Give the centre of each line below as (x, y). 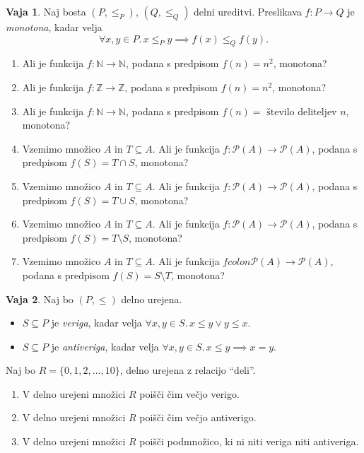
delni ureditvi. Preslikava (248, 11)
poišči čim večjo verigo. (189, 393)
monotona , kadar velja (54, 27)
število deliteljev (302, 112)
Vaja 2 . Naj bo (40, 299)
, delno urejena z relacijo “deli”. (188, 370)
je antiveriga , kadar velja (105, 346)
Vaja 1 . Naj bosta (46, 11)
